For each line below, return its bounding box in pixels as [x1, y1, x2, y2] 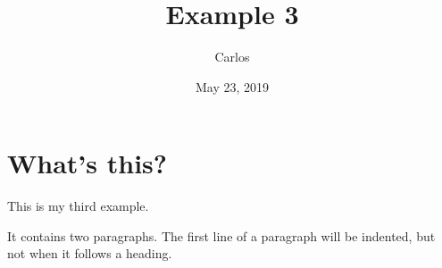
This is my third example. [7, 197, 149, 215]
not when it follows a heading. [7, 244, 172, 263]
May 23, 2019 [195, 77, 270, 96]
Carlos [214, 47, 250, 66]
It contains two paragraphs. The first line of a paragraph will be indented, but [7, 226, 436, 245]
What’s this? [7, 145, 167, 181]
